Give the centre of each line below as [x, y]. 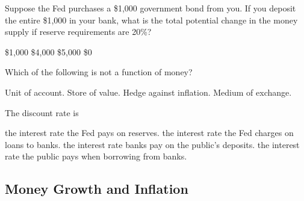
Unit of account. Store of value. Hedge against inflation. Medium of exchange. [148, 92]
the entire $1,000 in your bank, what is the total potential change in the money [151, 20]
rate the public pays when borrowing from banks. [96, 156]
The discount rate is [42, 112]
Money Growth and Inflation [97, 189]
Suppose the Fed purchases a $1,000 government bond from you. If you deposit [150, 8]
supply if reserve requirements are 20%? [78, 32]
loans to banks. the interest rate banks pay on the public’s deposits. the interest [152, 144]
